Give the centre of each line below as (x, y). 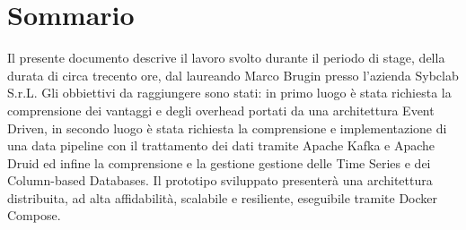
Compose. (34, 215)
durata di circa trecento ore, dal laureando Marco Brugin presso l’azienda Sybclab (233, 75)
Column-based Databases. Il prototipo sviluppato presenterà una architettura (220, 180)
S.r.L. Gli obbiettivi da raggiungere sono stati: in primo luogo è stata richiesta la (229, 93)
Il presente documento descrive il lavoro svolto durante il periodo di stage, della (226, 58)
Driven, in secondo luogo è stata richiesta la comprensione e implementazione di (227, 128)
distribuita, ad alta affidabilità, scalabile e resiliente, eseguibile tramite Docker (222, 197)
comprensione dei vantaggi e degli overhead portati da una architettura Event (221, 110)
